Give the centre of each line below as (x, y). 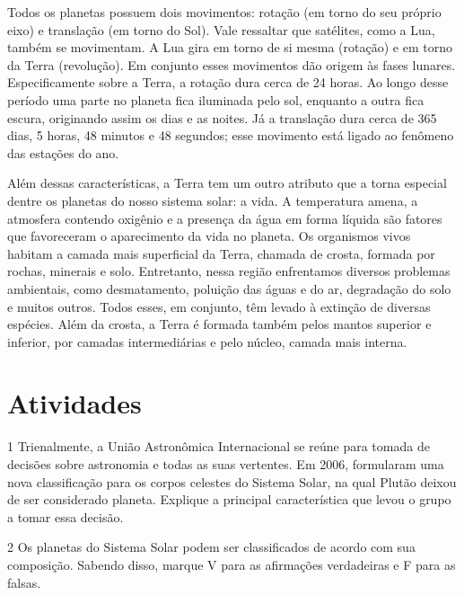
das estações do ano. (63, 152)
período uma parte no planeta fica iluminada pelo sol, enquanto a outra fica (216, 99)
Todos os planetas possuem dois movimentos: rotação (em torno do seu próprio (224, 12)
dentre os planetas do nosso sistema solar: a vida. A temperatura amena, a (213, 200)
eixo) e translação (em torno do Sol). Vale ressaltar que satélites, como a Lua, (221, 29)
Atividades (74, 403)
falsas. (24, 582)
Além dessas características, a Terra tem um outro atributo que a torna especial (227, 183)
